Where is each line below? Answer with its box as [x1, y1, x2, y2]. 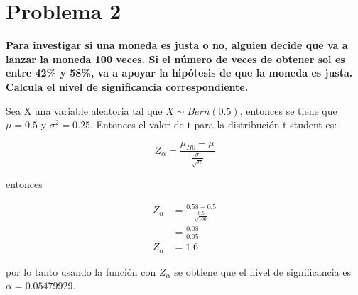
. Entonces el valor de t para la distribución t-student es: [89, 117, 337, 132]
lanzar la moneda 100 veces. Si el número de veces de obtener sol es [6, 51, 345, 66]
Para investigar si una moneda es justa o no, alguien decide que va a [6, 38, 348, 52]
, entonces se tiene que [239, 103, 337, 118]
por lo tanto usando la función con [6, 264, 156, 279]
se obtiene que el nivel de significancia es [174, 264, 351, 279]
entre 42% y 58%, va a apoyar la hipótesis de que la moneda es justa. [6, 65, 353, 80]
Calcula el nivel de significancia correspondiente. [6, 79, 249, 94]
